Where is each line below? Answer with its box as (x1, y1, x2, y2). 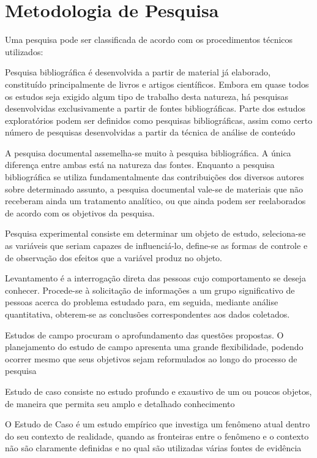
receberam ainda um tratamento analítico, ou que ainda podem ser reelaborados (5, 194, 306, 207)
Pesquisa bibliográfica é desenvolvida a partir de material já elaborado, (5, 66, 270, 78)
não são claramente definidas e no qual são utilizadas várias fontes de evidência (5, 441, 302, 454)
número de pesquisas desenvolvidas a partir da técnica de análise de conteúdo (5, 126, 296, 139)
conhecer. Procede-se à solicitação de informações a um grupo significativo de (5, 283, 295, 296)
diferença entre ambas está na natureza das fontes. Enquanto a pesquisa (5, 158, 275, 171)
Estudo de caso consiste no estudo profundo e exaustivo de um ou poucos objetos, (5, 384, 312, 397)
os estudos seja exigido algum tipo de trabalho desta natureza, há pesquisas (5, 90, 289, 102)
